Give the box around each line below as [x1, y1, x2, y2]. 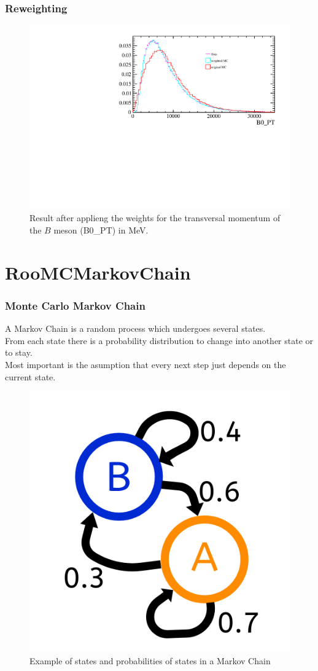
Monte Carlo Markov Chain [5, 297, 145, 313]
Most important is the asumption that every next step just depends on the [5, 358, 286, 371]
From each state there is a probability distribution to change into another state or [5, 334, 314, 347]
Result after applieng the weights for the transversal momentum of [29, 211, 281, 224]
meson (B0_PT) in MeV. [53, 224, 149, 237]
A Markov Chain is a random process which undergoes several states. [5, 322, 266, 335]
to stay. [5, 346, 33, 359]
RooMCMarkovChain [5, 259, 191, 284]
